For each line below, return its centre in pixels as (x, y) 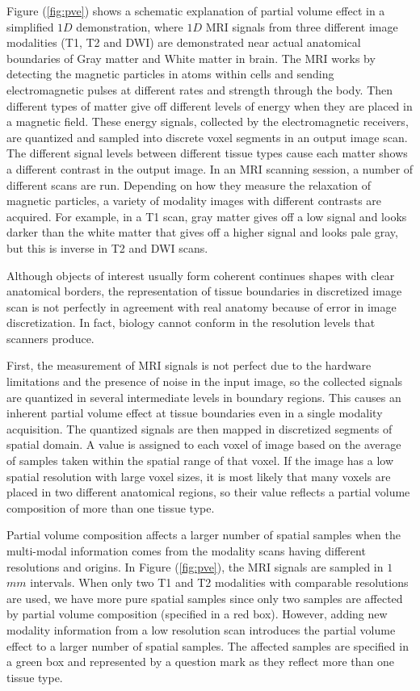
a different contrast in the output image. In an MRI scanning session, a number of (210, 168)
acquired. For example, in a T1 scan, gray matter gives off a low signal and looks (207, 216)
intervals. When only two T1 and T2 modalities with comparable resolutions (219, 582)
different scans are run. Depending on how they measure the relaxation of (189, 184)
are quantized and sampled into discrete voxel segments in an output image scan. (207, 137)
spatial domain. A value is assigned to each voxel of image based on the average (204, 444)
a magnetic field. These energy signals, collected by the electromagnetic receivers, (208, 121)
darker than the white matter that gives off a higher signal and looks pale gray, (202, 232)
